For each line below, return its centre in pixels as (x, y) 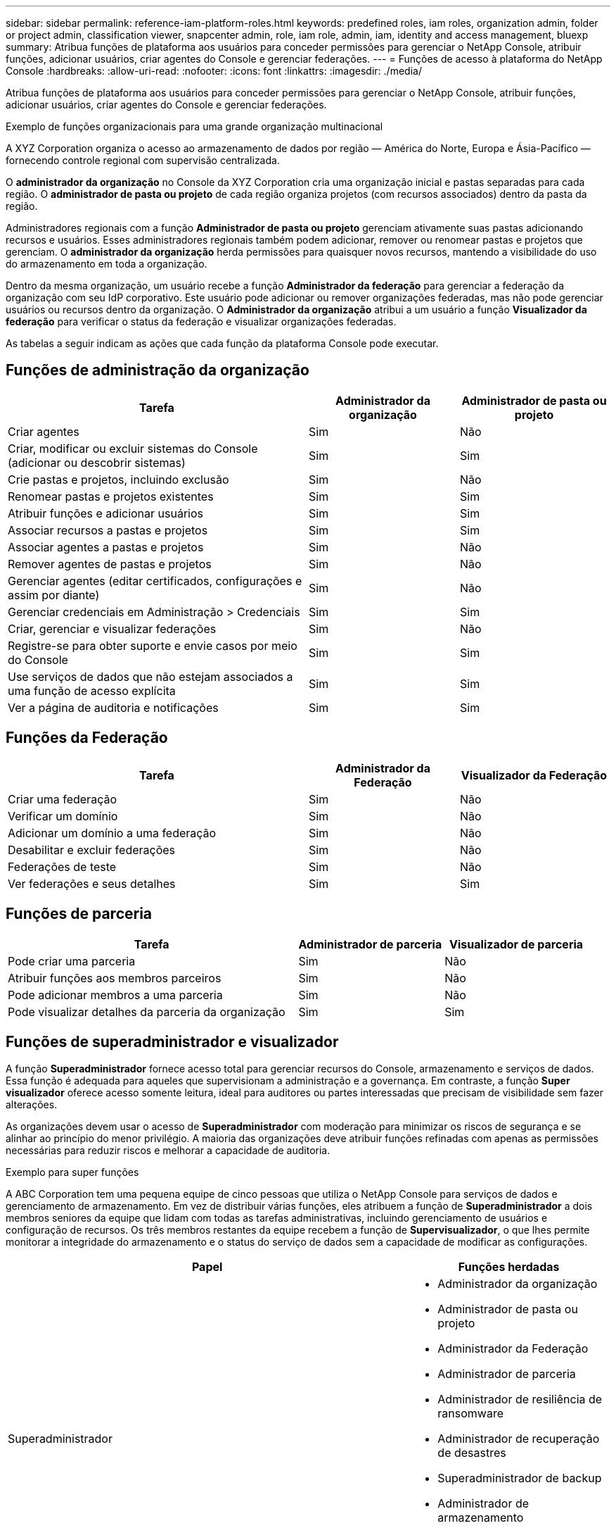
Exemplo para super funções (72, 1172)
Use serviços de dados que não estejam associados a (150, 676)
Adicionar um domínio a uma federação (112, 833)
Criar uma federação (62, 799)
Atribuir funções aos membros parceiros (115, 978)
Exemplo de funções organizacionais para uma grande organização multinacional (194, 126)
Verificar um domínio (63, 816)
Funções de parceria (79, 914)
